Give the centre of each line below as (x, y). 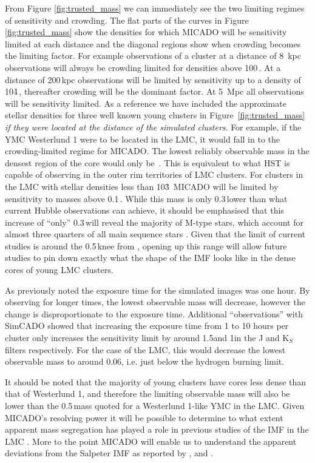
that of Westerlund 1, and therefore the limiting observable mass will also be (147, 394)
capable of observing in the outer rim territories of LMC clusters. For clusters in (154, 174)
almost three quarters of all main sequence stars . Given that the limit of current (155, 234)
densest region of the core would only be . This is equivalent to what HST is (147, 162)
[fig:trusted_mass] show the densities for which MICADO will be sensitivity (146, 32)
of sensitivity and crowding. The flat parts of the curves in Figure (127, 20)
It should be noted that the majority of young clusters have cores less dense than (156, 381)
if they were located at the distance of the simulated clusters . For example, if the (153, 127)
